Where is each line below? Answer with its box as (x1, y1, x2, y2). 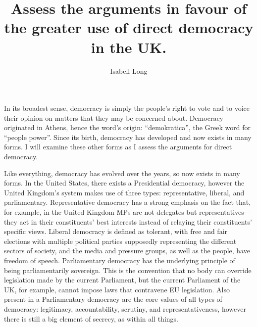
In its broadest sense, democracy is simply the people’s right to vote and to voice (4, 103, 250, 113)
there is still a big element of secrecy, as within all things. (4, 313, 178, 324)
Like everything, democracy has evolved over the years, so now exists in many (4, 168, 240, 178)
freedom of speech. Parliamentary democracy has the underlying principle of (4, 255, 235, 265)
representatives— (199, 207, 251, 217)
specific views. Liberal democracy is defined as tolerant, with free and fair (4, 226, 228, 236)
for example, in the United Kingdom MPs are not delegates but (4, 207, 197, 217)
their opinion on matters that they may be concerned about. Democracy (4, 112, 223, 123)
